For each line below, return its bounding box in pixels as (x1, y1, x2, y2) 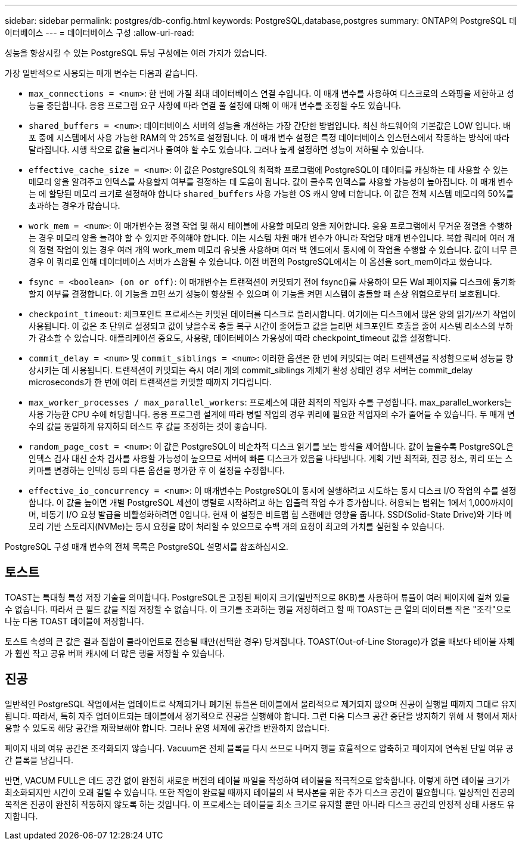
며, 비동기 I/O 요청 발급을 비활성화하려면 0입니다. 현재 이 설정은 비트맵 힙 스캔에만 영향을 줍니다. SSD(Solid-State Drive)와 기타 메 (29, 509, 512, 519)
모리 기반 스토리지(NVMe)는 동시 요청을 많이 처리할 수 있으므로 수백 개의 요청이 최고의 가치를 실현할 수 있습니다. (29, 521, 445, 531)
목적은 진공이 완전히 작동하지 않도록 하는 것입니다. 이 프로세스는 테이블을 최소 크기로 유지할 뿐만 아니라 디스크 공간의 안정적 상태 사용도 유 (5, 798, 515, 809)
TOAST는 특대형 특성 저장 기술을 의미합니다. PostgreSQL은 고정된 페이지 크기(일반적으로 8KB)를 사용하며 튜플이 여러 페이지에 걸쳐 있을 (5, 592, 510, 602)
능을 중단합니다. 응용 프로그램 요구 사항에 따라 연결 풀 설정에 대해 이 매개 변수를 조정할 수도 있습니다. (29, 100, 401, 110)
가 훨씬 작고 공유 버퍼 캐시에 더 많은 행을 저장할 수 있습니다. (5, 648, 225, 658)
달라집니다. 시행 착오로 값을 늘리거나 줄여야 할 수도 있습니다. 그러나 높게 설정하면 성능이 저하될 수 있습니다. (29, 144, 424, 154)
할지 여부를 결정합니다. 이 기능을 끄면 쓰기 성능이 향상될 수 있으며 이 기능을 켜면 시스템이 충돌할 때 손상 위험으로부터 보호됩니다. (29, 289, 501, 299)
